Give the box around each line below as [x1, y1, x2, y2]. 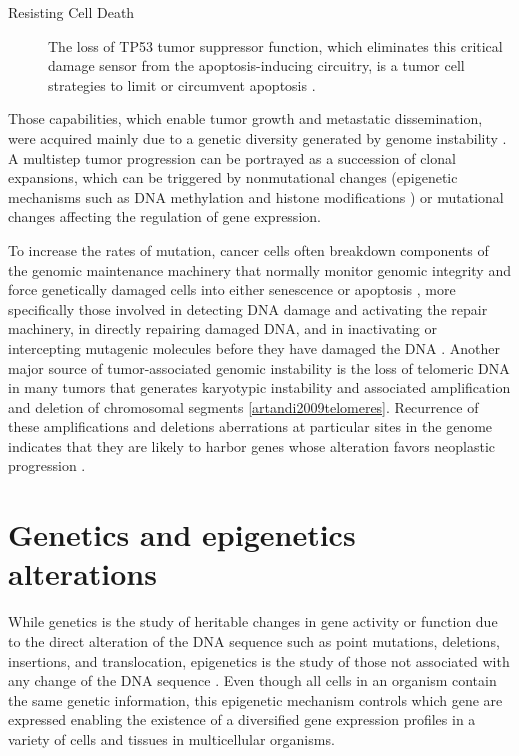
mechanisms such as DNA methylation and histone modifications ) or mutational [8, 186, 504, 207]
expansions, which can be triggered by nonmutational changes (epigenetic [8, 167, 458, 188]
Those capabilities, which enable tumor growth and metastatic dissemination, [8, 108, 483, 129]
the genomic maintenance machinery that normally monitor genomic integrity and [8, 259, 511, 280]
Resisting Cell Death [8, 2, 135, 22]
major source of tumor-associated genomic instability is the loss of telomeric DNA [8, 357, 510, 378]
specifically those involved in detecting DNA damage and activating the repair [8, 298, 488, 319]
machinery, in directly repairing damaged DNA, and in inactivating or [8, 318, 438, 339]
